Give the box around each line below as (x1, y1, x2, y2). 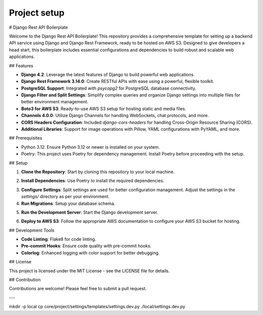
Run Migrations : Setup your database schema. (21, 200, 115, 206)
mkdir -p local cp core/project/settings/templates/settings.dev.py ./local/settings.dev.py (9, 304, 186, 310)
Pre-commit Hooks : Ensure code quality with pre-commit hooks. (21, 243, 152, 249)
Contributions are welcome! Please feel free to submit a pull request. (9, 286, 147, 292)
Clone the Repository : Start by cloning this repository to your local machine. (21, 169, 175, 175)
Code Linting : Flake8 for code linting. (21, 236, 96, 242)
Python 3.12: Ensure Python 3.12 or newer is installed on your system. (21, 144, 160, 150)
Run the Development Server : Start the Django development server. (21, 209, 158, 215)
